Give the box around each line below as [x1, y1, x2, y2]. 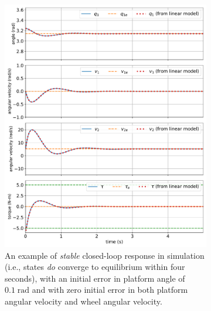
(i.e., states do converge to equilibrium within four [5, 261, 185, 273]
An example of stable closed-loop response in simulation [5, 249, 205, 261]
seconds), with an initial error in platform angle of [5, 272, 185, 284]
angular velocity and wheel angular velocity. [5, 295, 162, 307]
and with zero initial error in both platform [32, 283, 188, 296]
